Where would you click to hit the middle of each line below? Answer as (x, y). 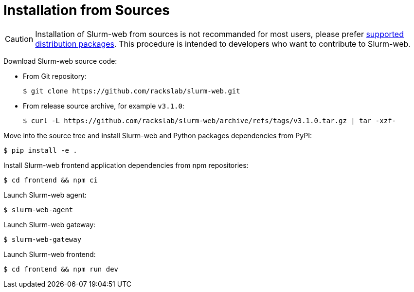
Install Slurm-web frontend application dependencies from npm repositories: (126, 165)
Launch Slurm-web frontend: (50, 254)
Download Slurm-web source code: (60, 61)
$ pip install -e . (40, 150)
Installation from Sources (87, 10)
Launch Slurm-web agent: (45, 195)
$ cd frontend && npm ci (51, 180)
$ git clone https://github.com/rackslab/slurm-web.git (132, 91)
